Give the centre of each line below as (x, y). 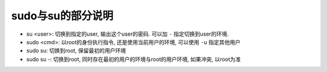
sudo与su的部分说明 (62, 16)
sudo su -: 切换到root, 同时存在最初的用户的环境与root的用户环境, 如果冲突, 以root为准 (134, 59)
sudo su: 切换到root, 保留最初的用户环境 (76, 51)
